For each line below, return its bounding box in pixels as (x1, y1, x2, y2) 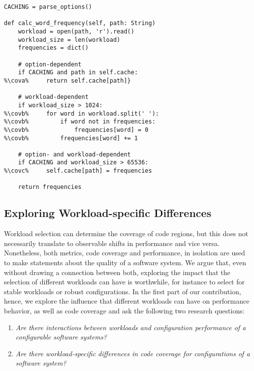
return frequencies (18, 184, 82, 191)
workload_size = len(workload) (18, 36, 121, 43)
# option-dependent (18, 61, 82, 68)
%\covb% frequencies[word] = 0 (4, 126, 149, 133)
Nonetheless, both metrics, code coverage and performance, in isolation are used (4, 247, 245, 258)
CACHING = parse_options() (4, 3, 92, 10)
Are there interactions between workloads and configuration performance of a (15, 322, 246, 332)
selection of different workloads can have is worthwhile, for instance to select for (4, 277, 245, 287)
